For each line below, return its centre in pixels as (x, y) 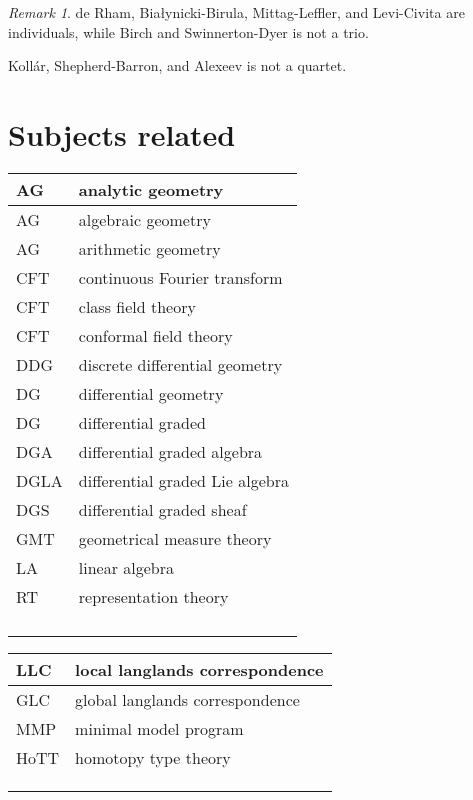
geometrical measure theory (175, 538)
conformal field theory (155, 335)
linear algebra (126, 567)
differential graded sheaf (162, 509)
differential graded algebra (170, 451)
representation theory (153, 596)
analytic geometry (151, 189)
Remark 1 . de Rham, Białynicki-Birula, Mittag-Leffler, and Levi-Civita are (236, 12)
